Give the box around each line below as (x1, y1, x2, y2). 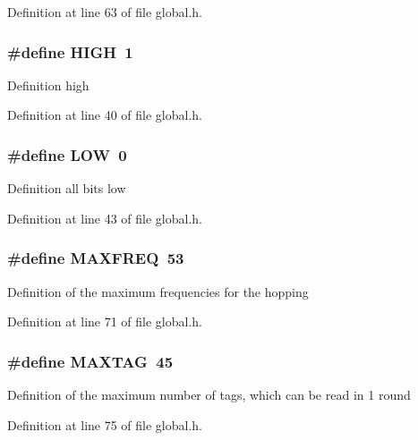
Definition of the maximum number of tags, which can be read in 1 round (7, 385, 411, 404)
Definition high (7, 75, 90, 94)
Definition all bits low (7, 179, 126, 198)
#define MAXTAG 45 (7, 350, 174, 372)
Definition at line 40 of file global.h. (7, 106, 203, 124)
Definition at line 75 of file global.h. (7, 415, 203, 434)
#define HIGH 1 (7, 40, 133, 63)
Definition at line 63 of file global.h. (7, 3, 203, 21)
